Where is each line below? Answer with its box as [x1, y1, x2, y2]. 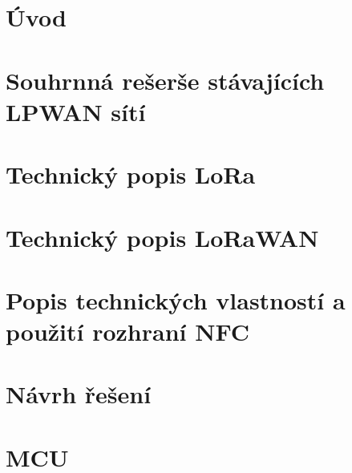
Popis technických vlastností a [6, 283, 346, 316]
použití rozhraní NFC [6, 315, 250, 348]
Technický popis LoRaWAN [6, 220, 319, 253]
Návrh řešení [6, 378, 152, 410]
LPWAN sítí [6, 95, 146, 127]
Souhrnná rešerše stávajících [6, 63, 325, 96]
